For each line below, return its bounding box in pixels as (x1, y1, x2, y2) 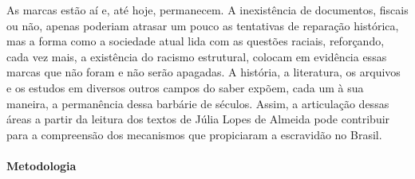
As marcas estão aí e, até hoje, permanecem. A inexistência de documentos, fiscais (6, 2, 409, 18)
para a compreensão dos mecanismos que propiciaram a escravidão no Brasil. (6, 126, 382, 142)
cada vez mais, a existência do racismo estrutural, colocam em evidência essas (6, 48, 387, 64)
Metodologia (6, 157, 77, 173)
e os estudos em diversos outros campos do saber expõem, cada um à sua (6, 79, 364, 95)
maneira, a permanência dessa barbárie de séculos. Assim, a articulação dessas (6, 95, 389, 111)
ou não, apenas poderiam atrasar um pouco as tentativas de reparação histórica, (6, 17, 399, 33)
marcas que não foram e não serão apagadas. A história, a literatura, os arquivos (6, 64, 401, 80)
